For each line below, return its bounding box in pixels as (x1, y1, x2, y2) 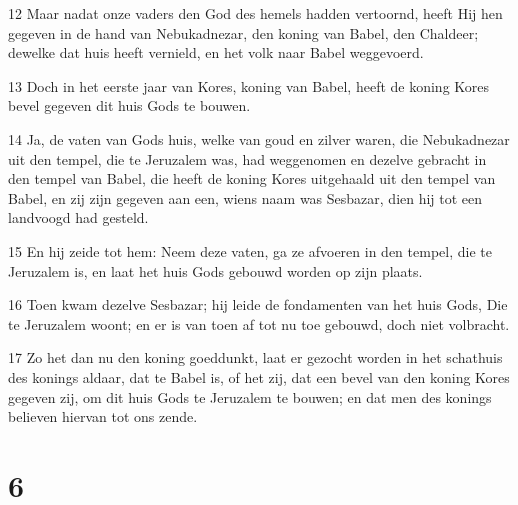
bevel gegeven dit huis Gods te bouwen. (8, 95, 251, 116)
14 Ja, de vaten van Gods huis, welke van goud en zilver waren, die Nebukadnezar (8, 128, 510, 149)
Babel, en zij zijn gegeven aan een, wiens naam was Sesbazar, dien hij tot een (8, 187, 483, 208)
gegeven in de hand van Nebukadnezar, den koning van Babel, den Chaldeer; (8, 22, 479, 43)
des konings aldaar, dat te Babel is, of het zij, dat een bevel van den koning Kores (8, 366, 510, 387)
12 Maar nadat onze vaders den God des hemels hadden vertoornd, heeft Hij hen (8, 3, 503, 23)
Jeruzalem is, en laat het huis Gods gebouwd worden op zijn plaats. (8, 260, 423, 281)
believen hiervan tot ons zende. (8, 406, 198, 427)
